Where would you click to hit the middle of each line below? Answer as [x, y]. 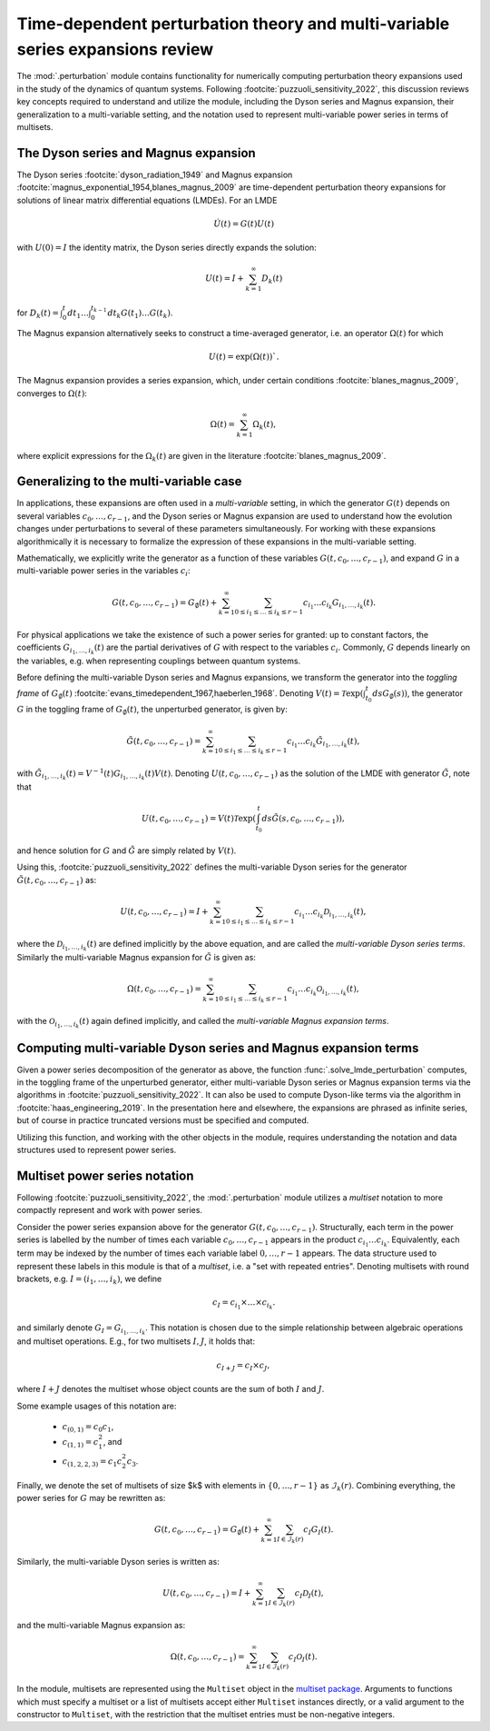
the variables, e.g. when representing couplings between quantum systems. [159, 661]
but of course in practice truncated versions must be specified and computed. [163, 1120]
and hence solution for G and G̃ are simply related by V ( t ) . [127, 851]
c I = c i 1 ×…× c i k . [244, 1304]
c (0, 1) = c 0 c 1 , [88, 1427]
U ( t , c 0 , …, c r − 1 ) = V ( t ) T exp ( [198, 820]
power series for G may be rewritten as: [91, 1497]
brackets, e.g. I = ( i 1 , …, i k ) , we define [89, 1279]
